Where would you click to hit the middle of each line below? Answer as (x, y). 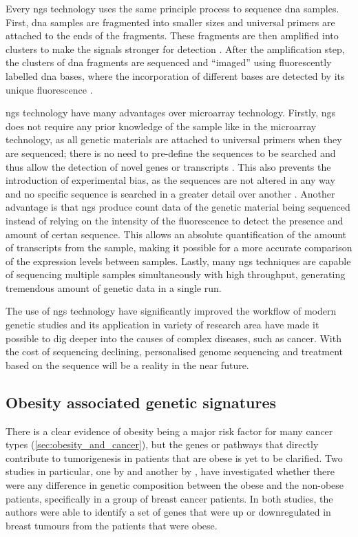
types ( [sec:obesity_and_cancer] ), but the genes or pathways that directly (162, 444)
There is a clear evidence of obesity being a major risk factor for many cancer (169, 431)
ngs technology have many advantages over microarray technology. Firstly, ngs (171, 113)
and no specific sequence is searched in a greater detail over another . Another (170, 193)
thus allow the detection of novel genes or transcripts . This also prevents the (168, 166)
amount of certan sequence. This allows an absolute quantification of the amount (176, 234)
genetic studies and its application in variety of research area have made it (162, 325)
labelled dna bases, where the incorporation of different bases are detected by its (175, 75)
